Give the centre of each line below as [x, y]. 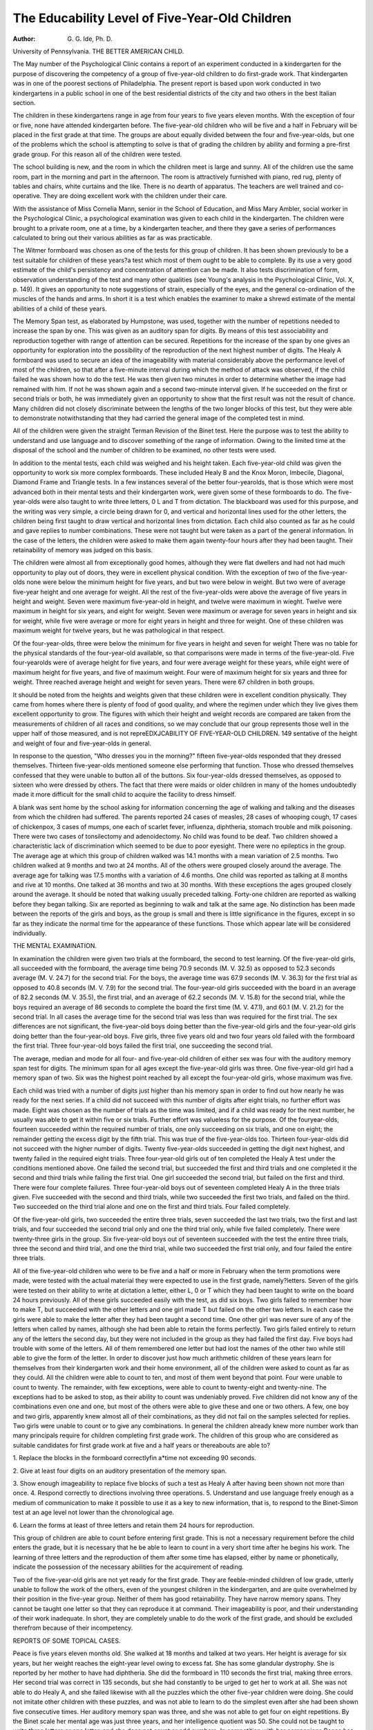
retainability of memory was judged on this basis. [83, 550]
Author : [24, 39]
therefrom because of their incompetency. [73, 1628]
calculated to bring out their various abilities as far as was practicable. [113, 237]
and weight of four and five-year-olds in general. [82, 743]
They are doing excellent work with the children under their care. [135, 196]
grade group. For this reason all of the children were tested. [97, 154]
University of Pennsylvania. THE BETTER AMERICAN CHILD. [98, 51]
